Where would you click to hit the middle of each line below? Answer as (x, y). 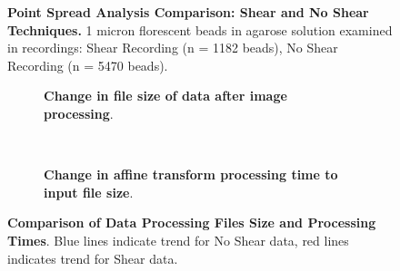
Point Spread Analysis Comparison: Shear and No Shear (188, 12)
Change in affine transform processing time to (191, 174)
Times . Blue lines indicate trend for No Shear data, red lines (178, 240)
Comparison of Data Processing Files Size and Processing (192, 223)
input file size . (89, 192)
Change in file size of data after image (165, 96)
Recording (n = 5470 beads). (88, 65)
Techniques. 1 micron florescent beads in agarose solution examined (200, 29)
